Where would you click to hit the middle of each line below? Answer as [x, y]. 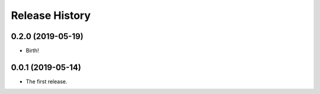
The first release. [47, 81]
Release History [51, 15]
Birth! [32, 51]
